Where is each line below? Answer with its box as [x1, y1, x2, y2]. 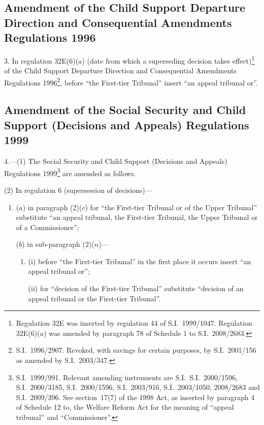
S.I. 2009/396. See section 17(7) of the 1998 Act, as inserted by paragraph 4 [16, 391, 255, 402]
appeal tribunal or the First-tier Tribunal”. [28, 293, 161, 303]
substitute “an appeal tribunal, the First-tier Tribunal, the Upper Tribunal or [16, 212, 258, 222]
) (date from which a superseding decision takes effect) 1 [82, 53, 255, 66]
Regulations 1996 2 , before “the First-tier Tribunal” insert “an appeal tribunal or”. [4, 75, 258, 88]
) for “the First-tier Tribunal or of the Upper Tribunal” [85, 202, 257, 212]
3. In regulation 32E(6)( [4, 55, 79, 66]
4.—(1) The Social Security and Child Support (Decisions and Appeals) [4, 156, 227, 166]
